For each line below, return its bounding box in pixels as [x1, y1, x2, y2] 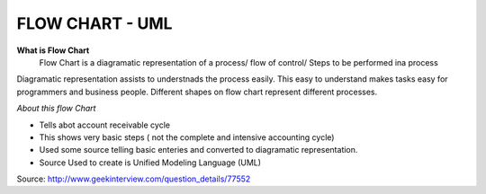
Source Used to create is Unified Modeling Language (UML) [39, 157, 261, 168]
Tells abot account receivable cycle [39, 119, 171, 130]
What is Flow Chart [16, 45, 90, 56]
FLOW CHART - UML [16, 13, 173, 33]
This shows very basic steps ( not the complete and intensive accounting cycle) [39, 131, 335, 143]
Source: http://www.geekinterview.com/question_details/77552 [16, 173, 251, 184]
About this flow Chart [16, 103, 96, 114]
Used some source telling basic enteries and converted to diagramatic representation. [39, 145, 358, 155]
